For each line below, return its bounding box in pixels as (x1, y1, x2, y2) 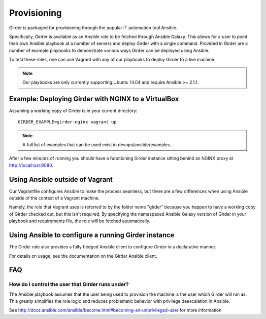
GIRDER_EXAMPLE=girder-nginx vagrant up (18, 119, 117, 125)
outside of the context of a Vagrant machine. (9, 195, 100, 201)
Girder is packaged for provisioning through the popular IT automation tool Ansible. (9, 25, 178, 31)
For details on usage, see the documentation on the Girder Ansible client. (9, 253, 158, 259)
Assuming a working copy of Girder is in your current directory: (9, 108, 137, 114)
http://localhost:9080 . (9, 162, 54, 168)
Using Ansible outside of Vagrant (9, 175, 113, 184)
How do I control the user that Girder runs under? (9, 281, 129, 288)
